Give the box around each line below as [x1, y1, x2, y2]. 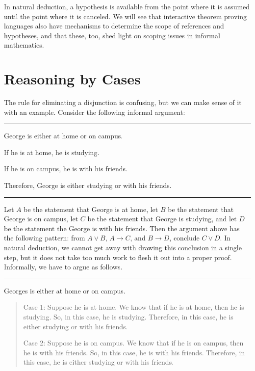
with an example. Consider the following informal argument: [4, 106, 185, 117]
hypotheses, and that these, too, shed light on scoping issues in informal [4, 30, 220, 40]
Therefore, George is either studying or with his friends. [4, 180, 172, 190]
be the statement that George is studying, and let [87, 213, 237, 224]
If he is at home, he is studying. [4, 147, 100, 157]
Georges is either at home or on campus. [4, 285, 126, 295]
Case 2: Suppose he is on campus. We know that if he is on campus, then [23, 338, 244, 348]
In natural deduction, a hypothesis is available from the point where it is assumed [4, 1, 250, 11]
